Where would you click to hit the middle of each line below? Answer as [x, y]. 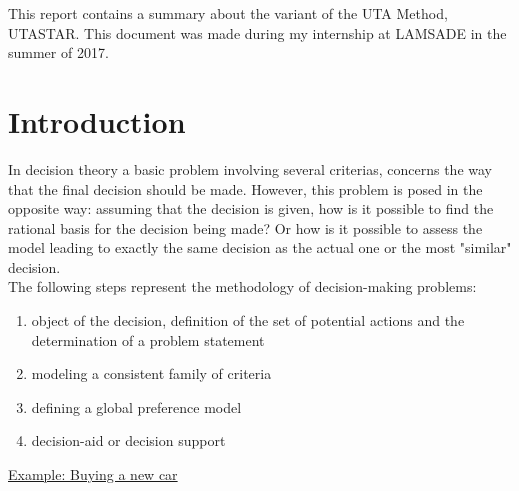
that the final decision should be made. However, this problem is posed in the [245, 188]
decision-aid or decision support [128, 440]
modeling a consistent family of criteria [151, 373]
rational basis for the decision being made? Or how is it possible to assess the [245, 227]
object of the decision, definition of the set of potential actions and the [248, 320]
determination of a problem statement [148, 339]
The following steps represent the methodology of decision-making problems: [242, 286]
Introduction [97, 120]
